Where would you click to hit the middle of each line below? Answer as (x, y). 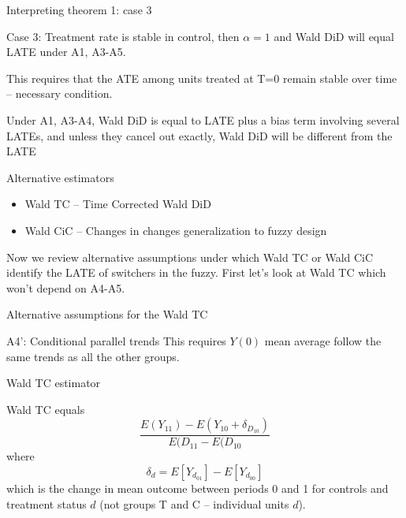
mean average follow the (323, 340)
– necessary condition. (60, 93)
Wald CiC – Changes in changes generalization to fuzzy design (176, 230)
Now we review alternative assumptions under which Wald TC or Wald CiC (190, 257)
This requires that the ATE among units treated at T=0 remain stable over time (202, 78)
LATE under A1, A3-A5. (66, 52)
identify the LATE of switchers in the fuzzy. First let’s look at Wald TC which (196, 272)
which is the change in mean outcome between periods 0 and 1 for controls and (197, 488)
